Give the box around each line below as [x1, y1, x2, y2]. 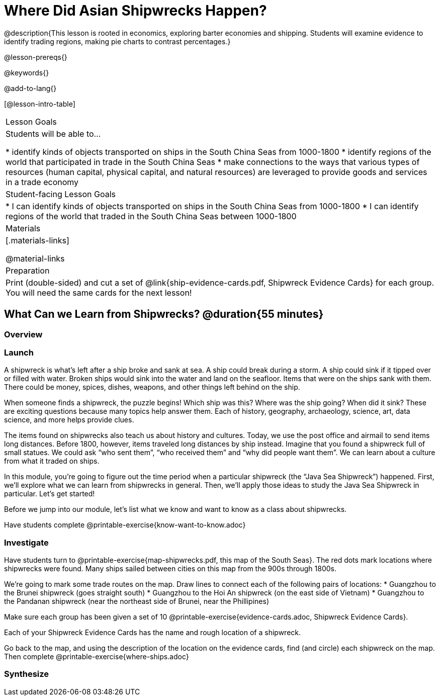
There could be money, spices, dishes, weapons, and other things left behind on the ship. [4, 383, 300, 392]
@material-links [6, 253, 65, 264]
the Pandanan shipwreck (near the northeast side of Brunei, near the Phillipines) [4, 597, 269, 606]
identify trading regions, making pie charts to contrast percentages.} [4, 37, 231, 46]
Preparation [6, 265, 50, 276]
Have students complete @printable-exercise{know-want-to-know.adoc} [4, 520, 246, 530]
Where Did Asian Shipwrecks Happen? [4, 2, 267, 19]
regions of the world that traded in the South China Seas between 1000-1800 [6, 211, 297, 221]
